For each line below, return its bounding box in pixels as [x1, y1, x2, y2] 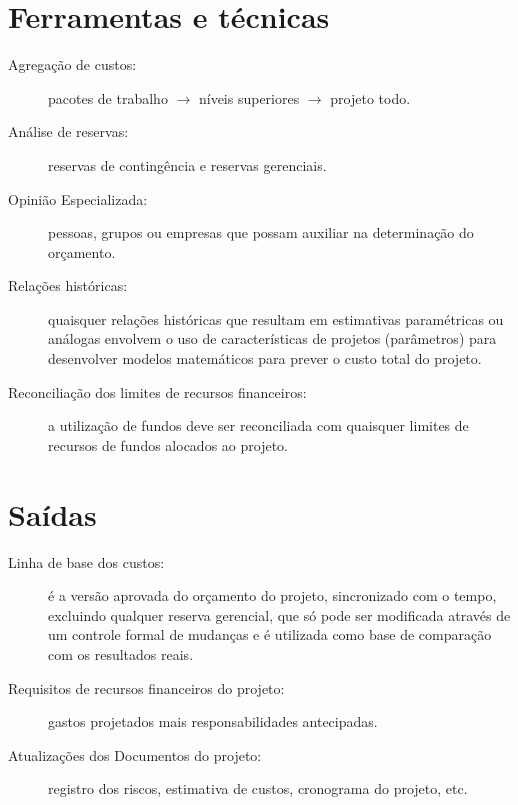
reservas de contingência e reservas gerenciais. [48, 154, 327, 175]
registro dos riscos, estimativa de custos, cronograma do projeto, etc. [48, 778, 468, 799]
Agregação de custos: [8, 54, 137, 75]
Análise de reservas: [8, 121, 129, 142]
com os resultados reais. [48, 643, 194, 664]
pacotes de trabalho [48, 87, 168, 108]
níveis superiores [198, 87, 300, 108]
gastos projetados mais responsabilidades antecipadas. [48, 711, 378, 732]
